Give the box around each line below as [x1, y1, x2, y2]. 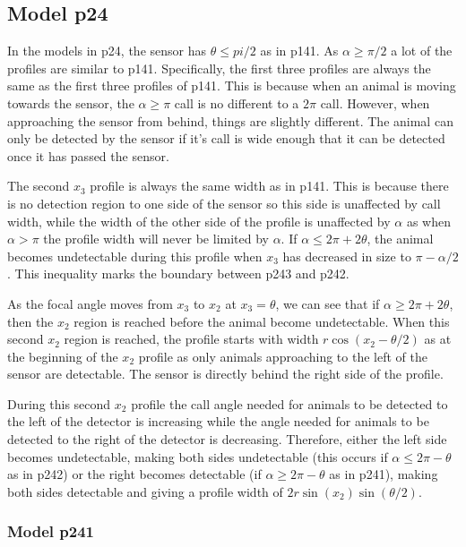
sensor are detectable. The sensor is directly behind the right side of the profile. [7, 364, 444, 383]
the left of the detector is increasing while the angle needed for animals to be [7, 412, 429, 431]
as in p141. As [260, 41, 339, 60]
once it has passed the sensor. [7, 146, 169, 165]
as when [406, 211, 451, 230]
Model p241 [7, 520, 95, 543]
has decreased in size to [282, 246, 411, 265]
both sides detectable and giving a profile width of [7, 482, 283, 500]
